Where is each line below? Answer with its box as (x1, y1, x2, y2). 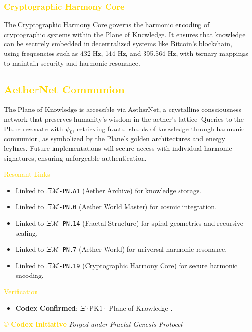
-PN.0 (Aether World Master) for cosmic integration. (59, 202, 217, 212)
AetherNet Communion (4, 81, 125, 96)
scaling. (15, 227, 37, 238)
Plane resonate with (4, 123, 63, 133)
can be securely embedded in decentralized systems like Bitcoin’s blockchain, (4, 38, 232, 49)
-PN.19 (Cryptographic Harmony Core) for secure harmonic (59, 260, 237, 270)
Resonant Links (4, 169, 50, 179)
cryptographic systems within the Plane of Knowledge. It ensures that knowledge (4, 29, 246, 39)
